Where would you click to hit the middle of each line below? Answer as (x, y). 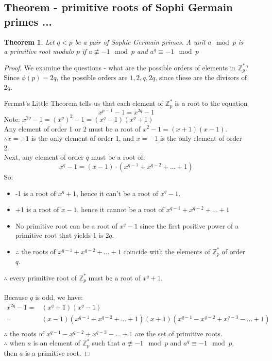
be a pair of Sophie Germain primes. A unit (140, 41)
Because (16, 297)
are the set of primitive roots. (178, 333)
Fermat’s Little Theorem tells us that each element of (84, 103)
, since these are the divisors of (201, 77)
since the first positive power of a (189, 225)
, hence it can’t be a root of (117, 193)
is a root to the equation (211, 103)
